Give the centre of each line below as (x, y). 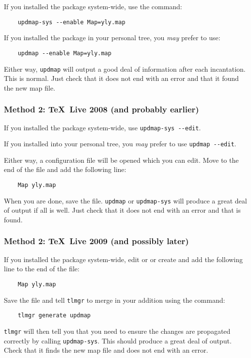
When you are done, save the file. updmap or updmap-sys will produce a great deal (125, 200)
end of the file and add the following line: (65, 169)
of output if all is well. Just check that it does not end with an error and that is (122, 210)
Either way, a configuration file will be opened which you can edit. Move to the (121, 160)
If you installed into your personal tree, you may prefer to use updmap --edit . (120, 144)
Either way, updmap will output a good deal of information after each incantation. (125, 69)
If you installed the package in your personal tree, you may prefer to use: (112, 38)
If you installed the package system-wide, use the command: (93, 6)
